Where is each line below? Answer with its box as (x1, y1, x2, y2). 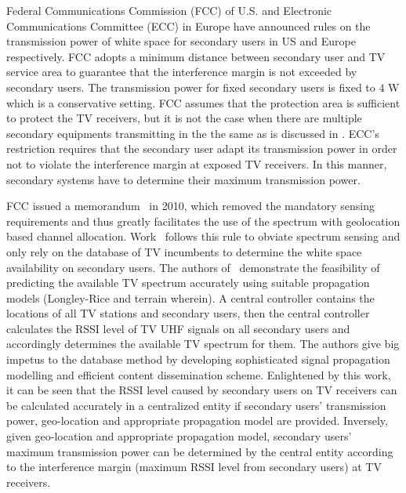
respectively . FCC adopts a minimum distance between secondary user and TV (6, 48, 386, 64)
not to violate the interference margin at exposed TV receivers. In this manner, (6, 155, 387, 172)
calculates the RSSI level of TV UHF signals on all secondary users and (6, 320, 350, 336)
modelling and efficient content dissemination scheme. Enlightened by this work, (6, 366, 391, 382)
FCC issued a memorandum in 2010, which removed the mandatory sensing (6, 198, 375, 214)
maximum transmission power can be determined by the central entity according (6, 443, 393, 459)
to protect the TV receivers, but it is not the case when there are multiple (6, 110, 362, 126)
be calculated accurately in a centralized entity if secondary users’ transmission (6, 397, 386, 413)
